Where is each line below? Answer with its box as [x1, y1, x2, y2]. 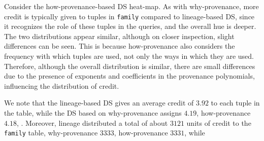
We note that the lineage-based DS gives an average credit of [4, 97, 194, 108]
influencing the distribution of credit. [4, 80, 119, 91]
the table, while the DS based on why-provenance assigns [4, 108, 182, 118]
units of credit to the [186, 117, 251, 128]
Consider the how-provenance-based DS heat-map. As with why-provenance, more [4, 1, 259, 11]
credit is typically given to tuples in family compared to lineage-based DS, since [4, 11, 255, 21]
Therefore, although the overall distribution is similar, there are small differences [4, 60, 255, 71]
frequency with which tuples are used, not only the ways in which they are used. [4, 51, 254, 61]
